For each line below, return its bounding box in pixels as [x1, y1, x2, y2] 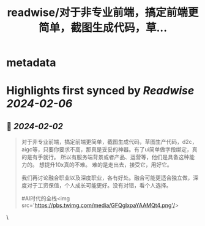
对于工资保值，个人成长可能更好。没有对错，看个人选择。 [26, 182, 172, 189]
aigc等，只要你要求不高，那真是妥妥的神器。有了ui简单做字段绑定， [21, 146, 193, 153]
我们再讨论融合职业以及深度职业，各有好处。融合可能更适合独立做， [21, 174, 193, 181]
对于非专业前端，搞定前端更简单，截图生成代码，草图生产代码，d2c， [21, 138, 198, 146]
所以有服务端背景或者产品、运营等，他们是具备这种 [60, 154, 190, 161]
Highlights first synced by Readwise [6, 84, 195, 98]
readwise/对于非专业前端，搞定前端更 [7, 6, 199, 20]
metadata [6, 56, 56, 70]
